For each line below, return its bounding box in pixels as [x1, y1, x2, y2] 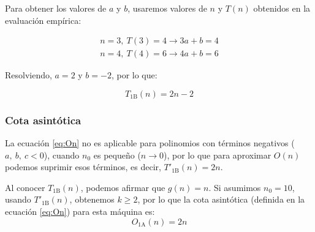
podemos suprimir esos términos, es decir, [5, 160, 161, 173]
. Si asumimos [208, 181, 261, 193]
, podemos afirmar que [80, 181, 165, 193]
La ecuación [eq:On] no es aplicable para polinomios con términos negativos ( [5, 137, 295, 149]
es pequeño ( [93, 148, 141, 161]
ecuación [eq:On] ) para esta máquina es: [5, 205, 155, 218]
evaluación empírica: [5, 13, 82, 26]
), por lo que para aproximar [164, 148, 271, 161]
